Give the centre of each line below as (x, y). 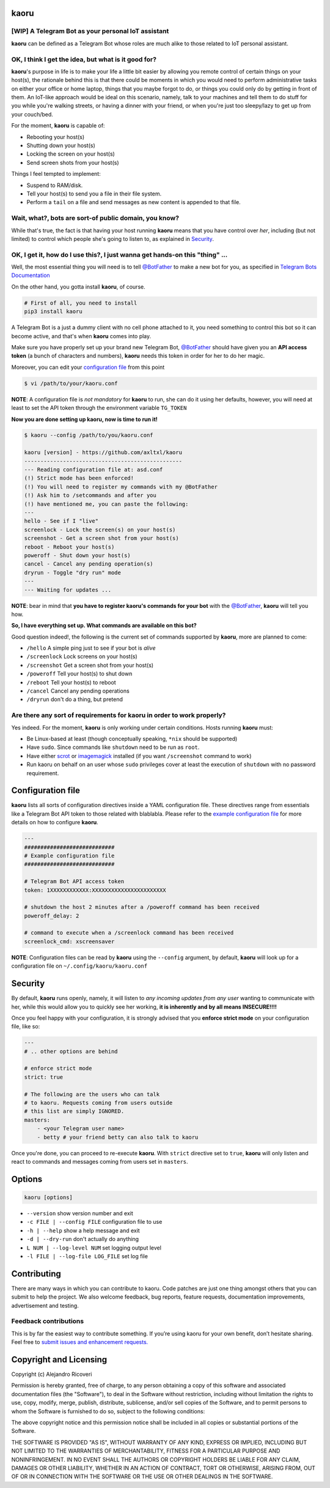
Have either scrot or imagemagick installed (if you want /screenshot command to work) (139, 756)
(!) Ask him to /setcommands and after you (90, 495)
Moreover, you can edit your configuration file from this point (88, 367)
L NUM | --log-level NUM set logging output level (94, 1248)
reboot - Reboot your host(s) (69, 547)
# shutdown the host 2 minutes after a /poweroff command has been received (142, 907)
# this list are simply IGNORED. (74, 1111)
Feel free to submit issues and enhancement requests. (80, 1342)
